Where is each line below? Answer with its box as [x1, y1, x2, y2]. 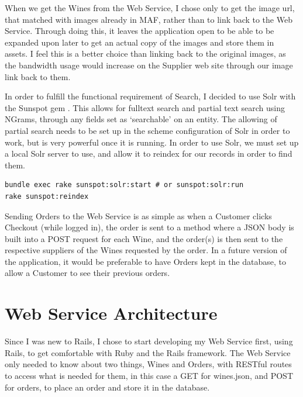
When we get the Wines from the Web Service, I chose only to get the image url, [5, 2, 295, 13]
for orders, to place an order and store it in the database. [5, 381, 210, 393]
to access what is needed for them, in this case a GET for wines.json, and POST [5, 369, 294, 381]
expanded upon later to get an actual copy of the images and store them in [5, 36, 274, 48]
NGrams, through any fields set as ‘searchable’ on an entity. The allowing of [5, 113, 277, 125]
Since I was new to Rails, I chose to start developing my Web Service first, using [5, 335, 293, 347]
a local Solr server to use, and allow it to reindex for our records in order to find [5, 147, 292, 160]
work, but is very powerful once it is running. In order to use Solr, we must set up [5, 136, 299, 148]
